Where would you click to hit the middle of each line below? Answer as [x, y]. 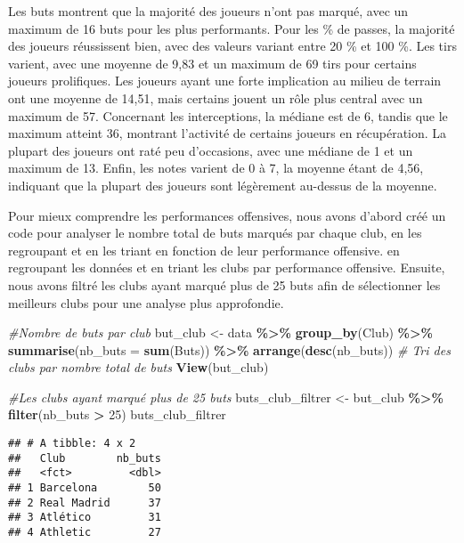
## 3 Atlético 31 [85, 518]
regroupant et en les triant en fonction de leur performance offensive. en [204, 250]
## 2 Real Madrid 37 [85, 502]
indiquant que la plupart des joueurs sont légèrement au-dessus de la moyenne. [223, 185]
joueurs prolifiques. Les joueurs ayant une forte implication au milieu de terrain [225, 81]
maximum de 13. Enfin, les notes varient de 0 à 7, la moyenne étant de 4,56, [216, 168]
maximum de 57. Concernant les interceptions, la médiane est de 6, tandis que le [228, 115]
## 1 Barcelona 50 [85, 488]
